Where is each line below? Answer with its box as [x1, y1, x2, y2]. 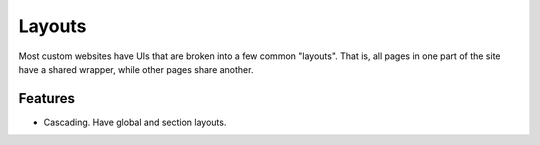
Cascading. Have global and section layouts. [43, 116, 227, 128]
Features [18, 90, 75, 107]
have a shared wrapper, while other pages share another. [18, 63, 254, 75]
